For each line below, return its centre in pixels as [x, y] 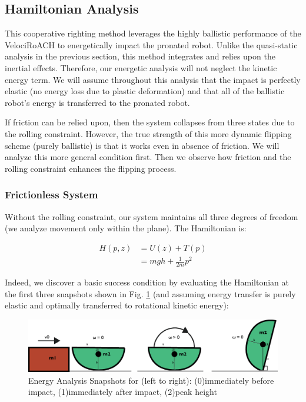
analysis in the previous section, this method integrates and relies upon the [140, 56]
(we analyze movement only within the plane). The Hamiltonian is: [126, 228]
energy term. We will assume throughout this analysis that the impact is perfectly [153, 79]
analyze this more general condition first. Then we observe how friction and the [148, 157]
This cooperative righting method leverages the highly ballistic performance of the [153, 33]
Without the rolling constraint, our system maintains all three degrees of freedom [152, 216]
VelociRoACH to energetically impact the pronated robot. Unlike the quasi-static [151, 44]
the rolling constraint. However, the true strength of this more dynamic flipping [148, 133]
